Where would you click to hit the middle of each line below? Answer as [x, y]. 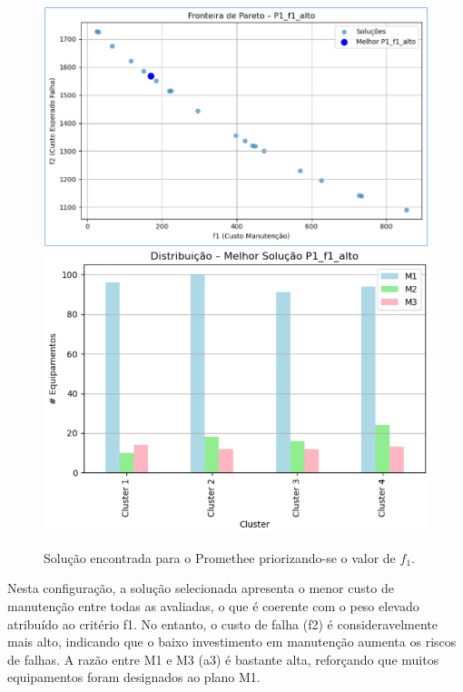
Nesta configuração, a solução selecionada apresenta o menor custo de [201, 588]
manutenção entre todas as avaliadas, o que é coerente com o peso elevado [213, 606]
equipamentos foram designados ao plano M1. [134, 677]
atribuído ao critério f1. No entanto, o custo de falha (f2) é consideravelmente [222, 623]
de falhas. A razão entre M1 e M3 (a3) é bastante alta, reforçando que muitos [223, 659]
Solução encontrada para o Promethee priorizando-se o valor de [220, 557]
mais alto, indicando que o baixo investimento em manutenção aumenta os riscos [232, 642]
